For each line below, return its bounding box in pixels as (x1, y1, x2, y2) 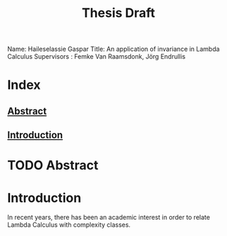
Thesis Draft (81, 5, 156, 21)
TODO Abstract (7, 158, 99, 174)
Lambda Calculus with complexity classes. (7, 220, 131, 229)
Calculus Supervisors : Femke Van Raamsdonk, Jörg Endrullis (7, 52, 185, 61)
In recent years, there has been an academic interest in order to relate (7, 213, 210, 222)
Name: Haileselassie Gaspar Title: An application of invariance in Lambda (7, 45, 220, 54)
